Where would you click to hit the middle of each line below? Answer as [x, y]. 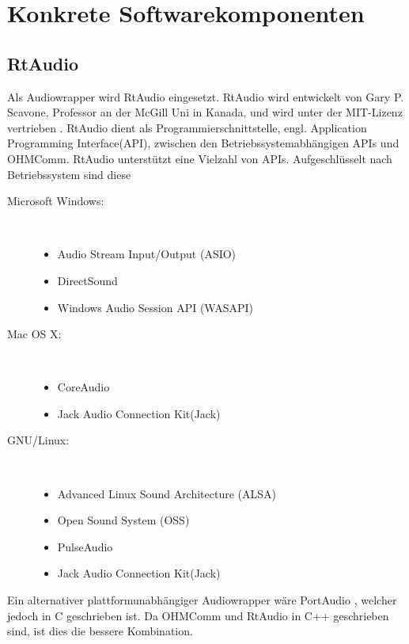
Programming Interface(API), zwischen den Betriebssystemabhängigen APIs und [203, 143]
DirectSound [87, 280]
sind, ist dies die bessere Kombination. [100, 631]
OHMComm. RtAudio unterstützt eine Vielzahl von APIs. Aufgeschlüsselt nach [200, 158]
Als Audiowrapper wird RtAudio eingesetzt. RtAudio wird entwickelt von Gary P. [206, 96]
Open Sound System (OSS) [123, 520]
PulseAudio [85, 546]
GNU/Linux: [38, 440]
